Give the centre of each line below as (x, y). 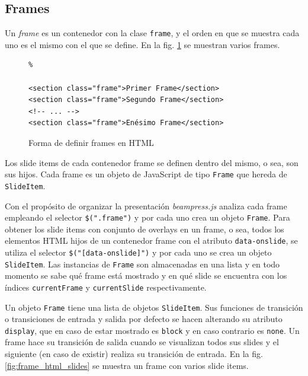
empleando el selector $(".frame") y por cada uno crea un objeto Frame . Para (147, 217)
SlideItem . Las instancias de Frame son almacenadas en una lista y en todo (142, 264)
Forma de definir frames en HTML (91, 143)
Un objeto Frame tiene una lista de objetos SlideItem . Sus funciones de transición (154, 307)
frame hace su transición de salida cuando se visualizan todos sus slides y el (142, 342)
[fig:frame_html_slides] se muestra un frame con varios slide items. (127, 365)
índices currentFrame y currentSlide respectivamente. (106, 287)
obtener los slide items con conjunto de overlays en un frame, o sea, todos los (145, 229)
